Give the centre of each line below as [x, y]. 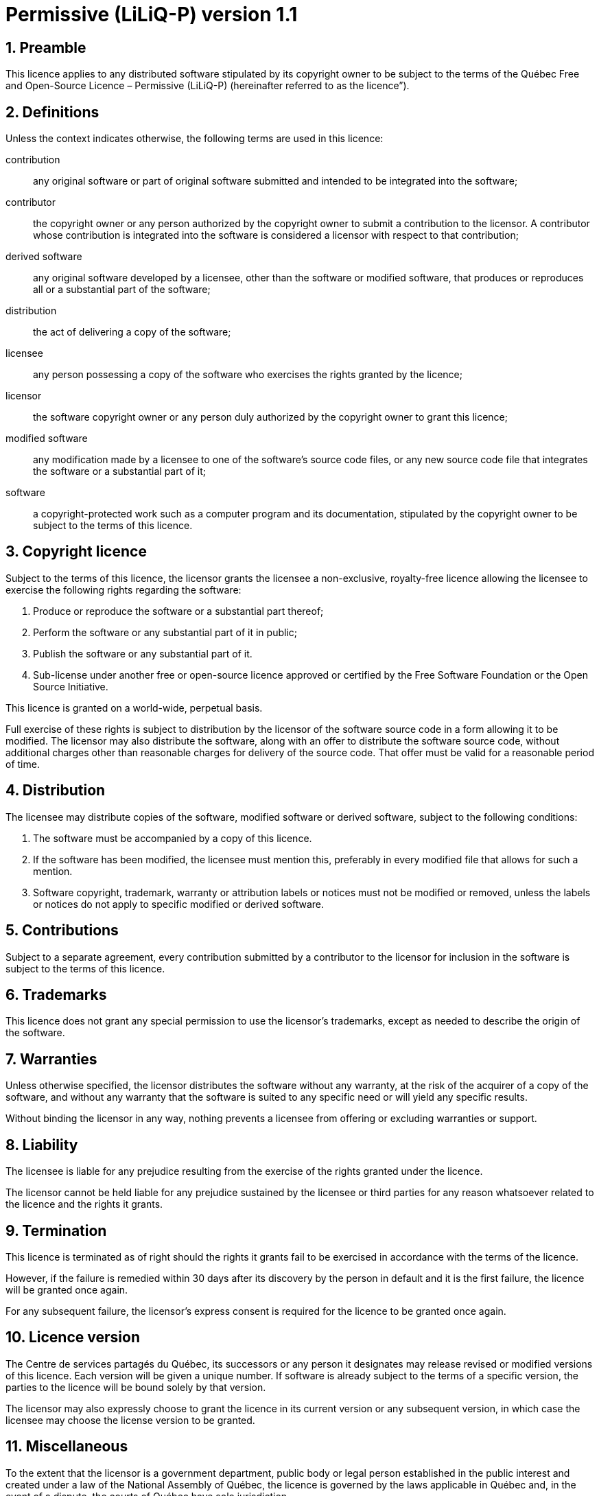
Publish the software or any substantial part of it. [143, 653]
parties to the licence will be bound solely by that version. [136, 1387]
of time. [23, 764]
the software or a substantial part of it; [119, 471]
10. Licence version [73, 1337]
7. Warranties [51, 1059]
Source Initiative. [71, 686]
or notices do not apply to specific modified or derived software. [178, 904]
